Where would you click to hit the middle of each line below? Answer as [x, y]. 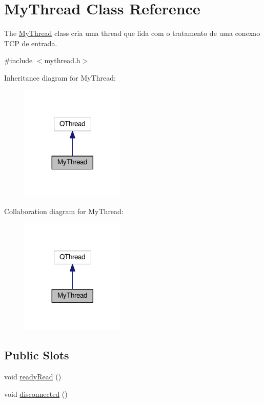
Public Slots [37, 355]
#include [18, 60]
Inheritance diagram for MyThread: [60, 77]
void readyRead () [33, 376]
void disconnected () [36, 394]
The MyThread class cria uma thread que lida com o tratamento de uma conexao [132, 33]
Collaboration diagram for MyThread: [64, 211]
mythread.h [62, 60]
